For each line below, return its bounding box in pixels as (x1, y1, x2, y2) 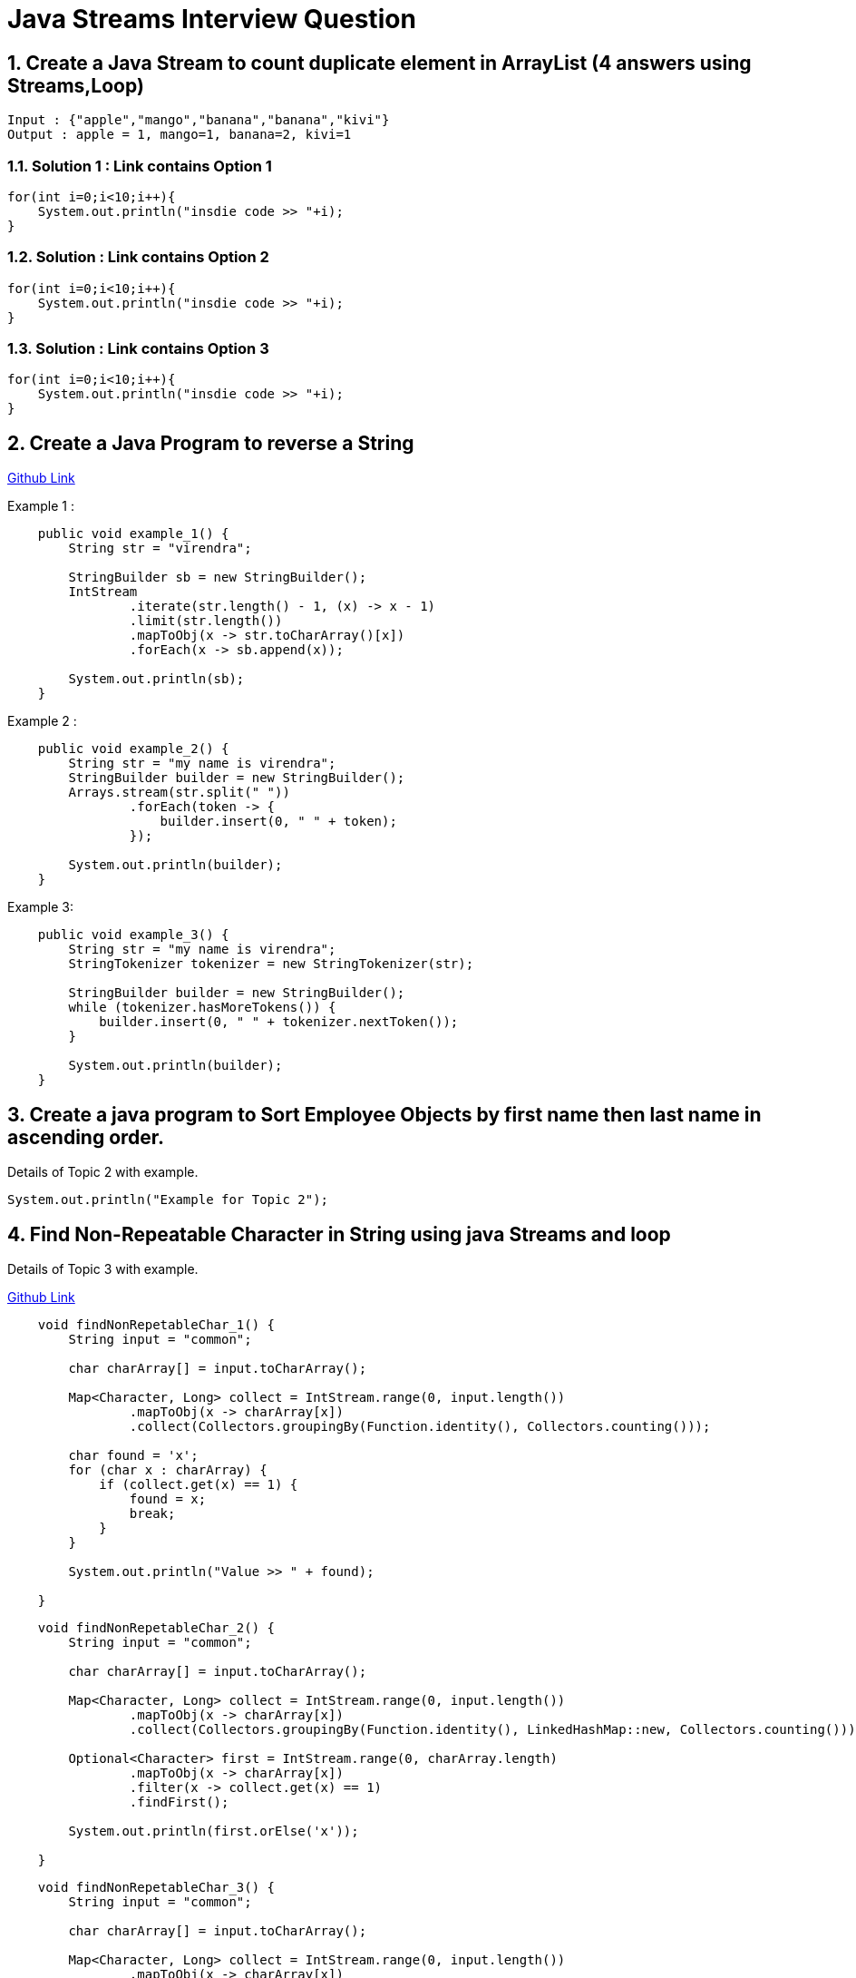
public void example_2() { (37, 741, 229, 757)
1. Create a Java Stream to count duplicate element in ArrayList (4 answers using (7, 51, 752, 74)
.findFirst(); (129, 1794, 229, 1809)
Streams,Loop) (7, 73, 144, 97)
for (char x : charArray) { (68, 1462, 267, 1477)
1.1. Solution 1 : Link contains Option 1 (7, 156, 272, 175)
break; (129, 1505, 176, 1521)
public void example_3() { (37, 927, 229, 943)
